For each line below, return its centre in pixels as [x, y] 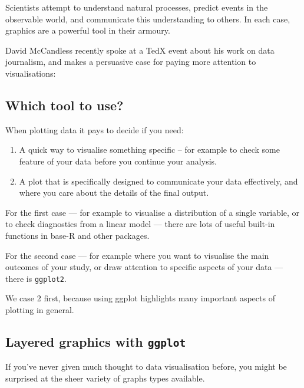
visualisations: [31, 73]
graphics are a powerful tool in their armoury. [88, 30]
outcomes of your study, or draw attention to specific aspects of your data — [144, 267]
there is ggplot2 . [36, 278]
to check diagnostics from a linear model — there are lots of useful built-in [140, 224]
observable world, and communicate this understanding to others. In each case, [148, 19]
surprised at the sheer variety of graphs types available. [105, 378]
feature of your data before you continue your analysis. [118, 161]
